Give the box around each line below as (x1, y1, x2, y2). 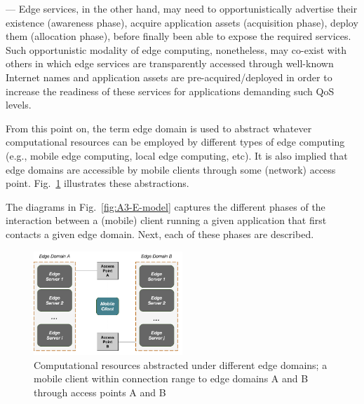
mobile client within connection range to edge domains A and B (34, 371, 309, 386)
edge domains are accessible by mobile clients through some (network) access (6, 162, 336, 176)
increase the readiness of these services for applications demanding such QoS (6, 83, 335, 98)
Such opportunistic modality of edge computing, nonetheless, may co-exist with (6, 42, 347, 57)
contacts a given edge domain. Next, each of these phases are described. (6, 226, 314, 241)
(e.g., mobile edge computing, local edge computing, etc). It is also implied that (6, 148, 348, 162)
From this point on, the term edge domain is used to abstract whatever (6, 120, 312, 135)
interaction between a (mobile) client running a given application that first (6, 213, 327, 228)
